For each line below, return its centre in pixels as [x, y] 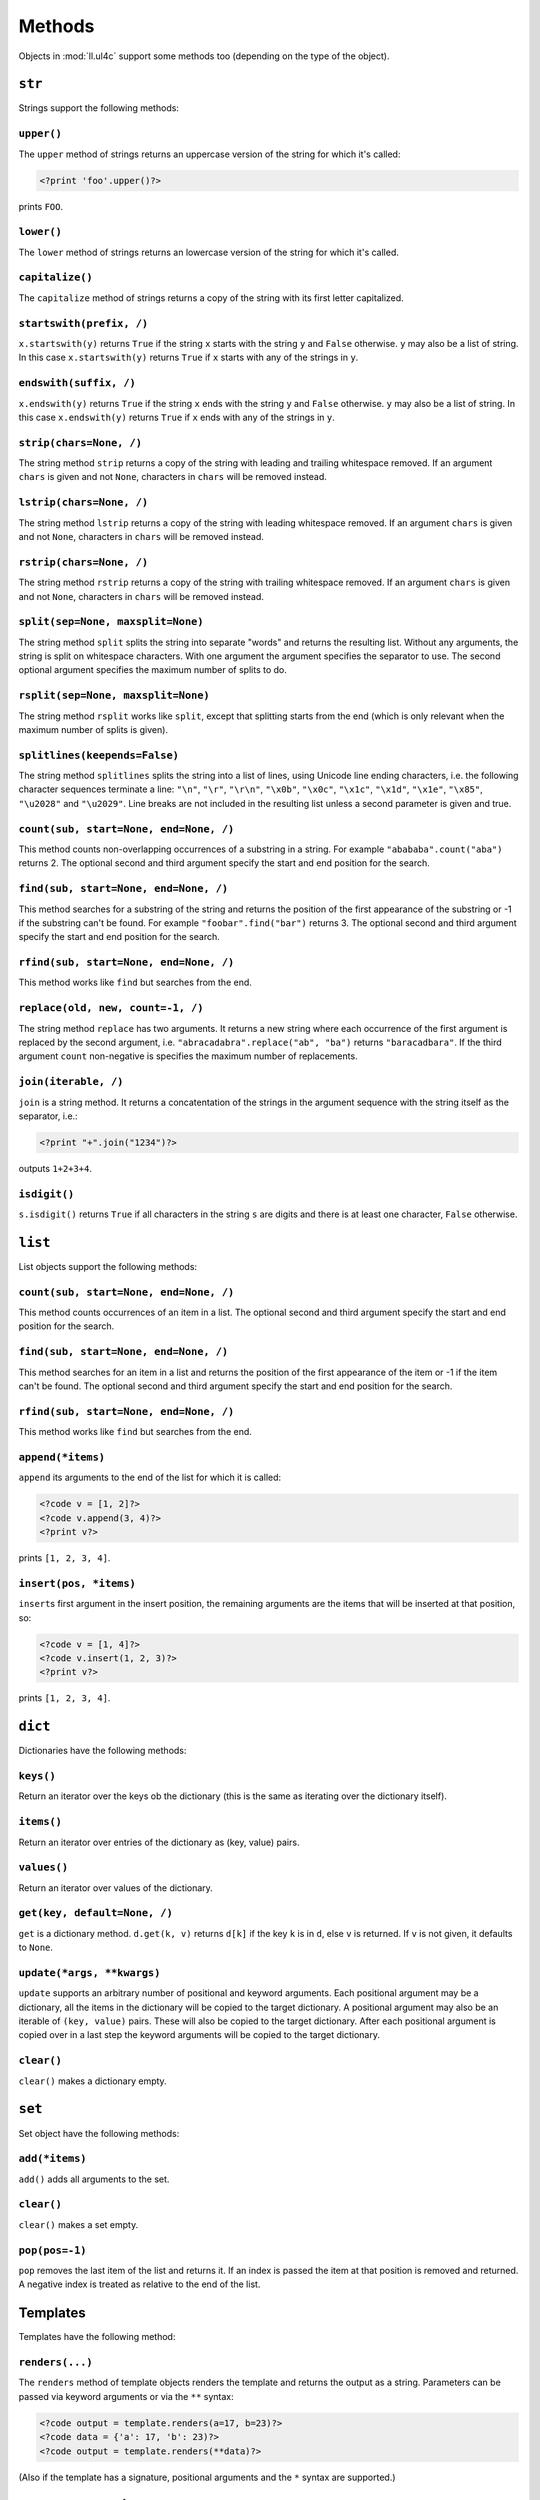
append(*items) [61, 1457]
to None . [36, 1947]
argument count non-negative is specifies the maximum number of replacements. [188, 1056]
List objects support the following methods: [108, 1266]
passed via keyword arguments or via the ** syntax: [126, 2396]
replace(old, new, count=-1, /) [111, 1008]
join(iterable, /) [71, 1082]
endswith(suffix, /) [77, 383]
